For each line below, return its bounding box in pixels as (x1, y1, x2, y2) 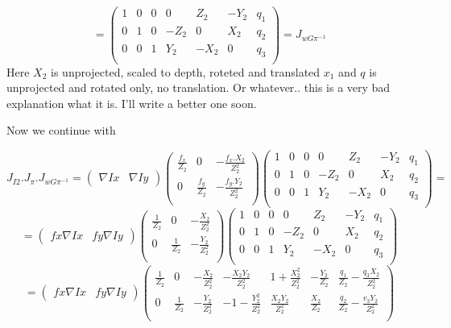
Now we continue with (6, 122, 116, 139)
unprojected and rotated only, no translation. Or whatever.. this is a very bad (6, 79, 391, 96)
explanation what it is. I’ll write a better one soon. (6, 94, 257, 111)
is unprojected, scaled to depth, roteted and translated (51, 63, 321, 80)
